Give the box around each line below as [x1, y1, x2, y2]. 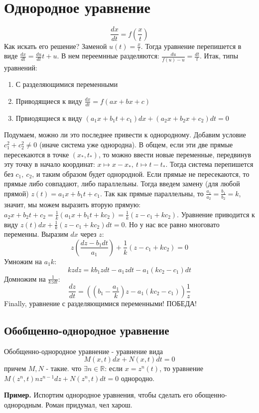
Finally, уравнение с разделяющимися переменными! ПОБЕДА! [4, 298, 197, 308]
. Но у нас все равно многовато [125, 219, 220, 229]
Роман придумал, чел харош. [45, 400, 132, 410]
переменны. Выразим [4, 229, 68, 239]
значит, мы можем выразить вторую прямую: [4, 199, 141, 210]
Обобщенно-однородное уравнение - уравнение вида [4, 346, 163, 356]
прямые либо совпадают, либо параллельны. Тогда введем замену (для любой [4, 178, 240, 189]
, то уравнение [159, 363, 204, 374]
